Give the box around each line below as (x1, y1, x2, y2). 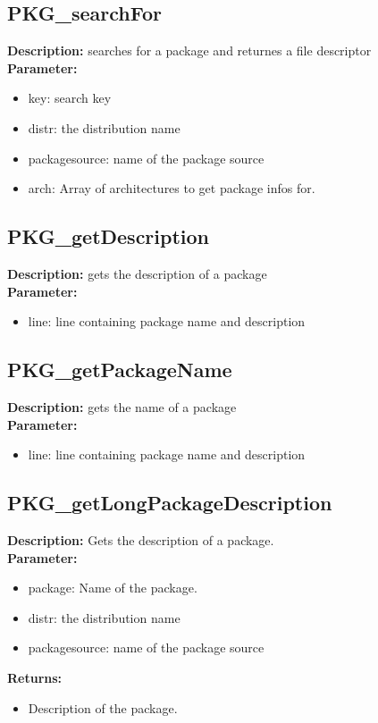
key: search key (28, 88, 112, 107)
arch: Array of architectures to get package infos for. (28, 179, 315, 198)
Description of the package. (28, 698, 178, 717)
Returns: (7, 668, 63, 686)
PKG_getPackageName (7, 356, 232, 383)
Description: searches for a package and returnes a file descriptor (7, 41, 372, 60)
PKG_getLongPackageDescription (7, 489, 332, 517)
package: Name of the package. (28, 578, 197, 597)
